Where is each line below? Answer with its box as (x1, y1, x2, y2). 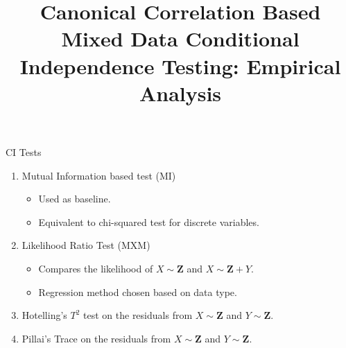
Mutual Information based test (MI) (21, 168, 176, 182)
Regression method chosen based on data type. (38, 284, 237, 299)
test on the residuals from (83, 308, 193, 322)
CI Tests (6, 144, 42, 159)
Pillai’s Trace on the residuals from (21, 331, 171, 345)
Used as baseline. (38, 191, 111, 206)
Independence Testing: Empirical (19, 51, 341, 80)
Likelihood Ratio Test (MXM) (21, 238, 150, 252)
